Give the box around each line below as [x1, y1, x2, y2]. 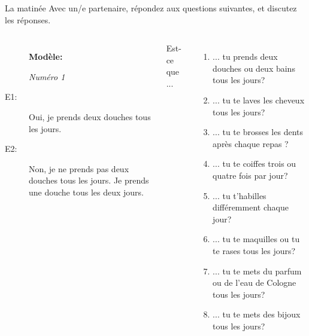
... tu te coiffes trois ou [213, 157, 296, 170]
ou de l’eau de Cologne [213, 276, 296, 289]
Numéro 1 [29, 70, 65, 83]
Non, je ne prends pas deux [29, 162, 129, 175]
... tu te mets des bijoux [213, 308, 301, 320]
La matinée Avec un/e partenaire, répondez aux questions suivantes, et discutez [5, 2, 297, 14]
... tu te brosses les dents [213, 126, 303, 138]
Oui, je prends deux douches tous [29, 110, 151, 123]
